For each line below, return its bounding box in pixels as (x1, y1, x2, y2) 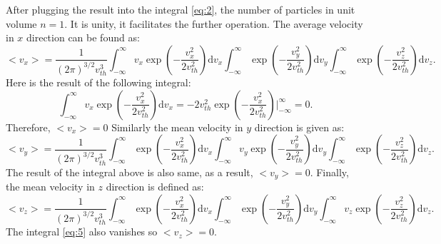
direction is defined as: (106, 179, 204, 194)
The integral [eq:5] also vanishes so (6, 224, 158, 239)
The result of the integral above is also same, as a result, (6, 164, 253, 179)
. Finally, (310, 164, 349, 179)
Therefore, (6, 119, 51, 134)
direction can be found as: (26, 30, 140, 45)
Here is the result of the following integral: (6, 75, 191, 90)
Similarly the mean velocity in (111, 119, 243, 134)
